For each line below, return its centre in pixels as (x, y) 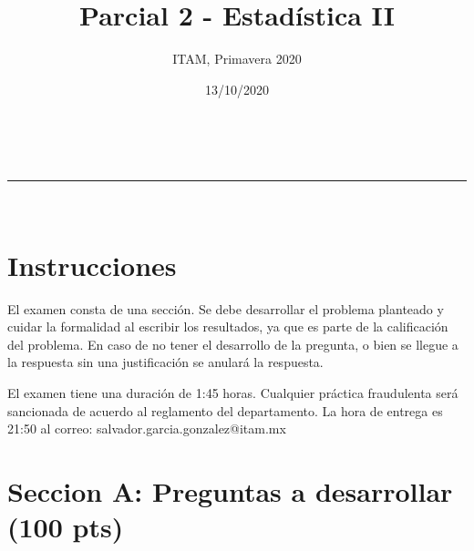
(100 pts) (66, 527)
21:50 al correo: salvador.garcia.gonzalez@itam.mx (147, 429)
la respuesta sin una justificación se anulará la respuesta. (165, 362)
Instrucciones (92, 265)
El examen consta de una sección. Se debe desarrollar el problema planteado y (226, 308)
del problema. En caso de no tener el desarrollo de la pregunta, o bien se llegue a (233, 344)
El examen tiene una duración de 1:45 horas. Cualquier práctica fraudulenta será (233, 393)
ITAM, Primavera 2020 (237, 59)
